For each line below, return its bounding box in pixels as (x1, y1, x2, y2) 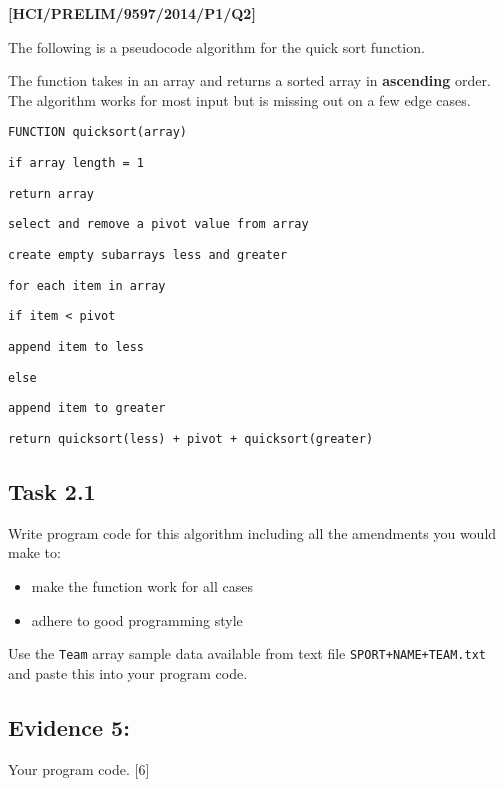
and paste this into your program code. (8, 662, 248, 683)
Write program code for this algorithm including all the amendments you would (8, 522, 497, 543)
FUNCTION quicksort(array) (8, 125, 187, 140)
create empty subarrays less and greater (8, 248, 288, 262)
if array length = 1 (8, 156, 145, 171)
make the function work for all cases (31, 575, 253, 596)
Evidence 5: (8, 711, 130, 742)
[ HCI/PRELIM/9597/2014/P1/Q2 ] (8, 3, 256, 23)
